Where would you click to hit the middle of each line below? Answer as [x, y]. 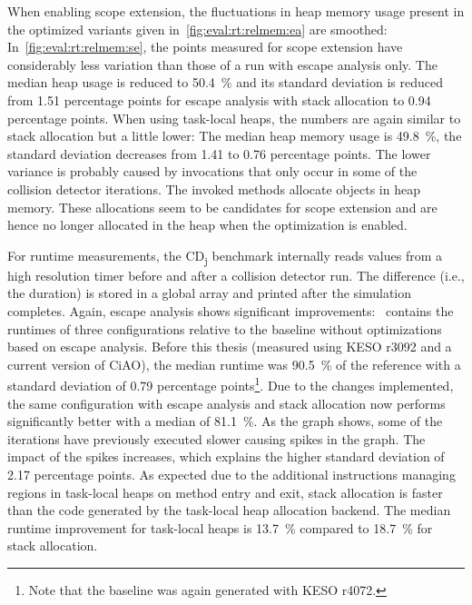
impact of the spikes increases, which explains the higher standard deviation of [226, 456]
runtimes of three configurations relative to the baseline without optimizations [225, 328]
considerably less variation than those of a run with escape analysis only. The [222, 64]
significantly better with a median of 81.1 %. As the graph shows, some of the [225, 421]
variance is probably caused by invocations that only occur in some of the [212, 171]
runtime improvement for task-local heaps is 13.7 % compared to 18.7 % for [220, 527]
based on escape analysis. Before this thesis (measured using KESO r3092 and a [230, 347]
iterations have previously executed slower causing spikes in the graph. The [216, 438]
